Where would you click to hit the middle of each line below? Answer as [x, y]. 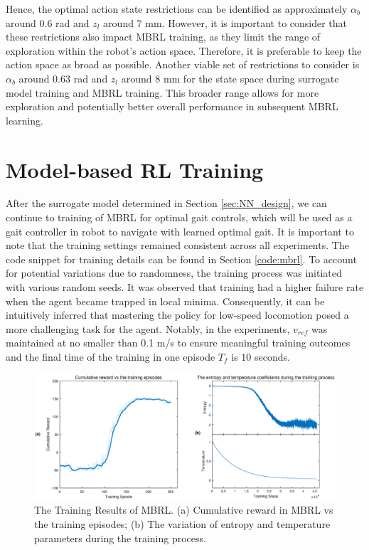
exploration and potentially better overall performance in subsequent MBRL [172, 106]
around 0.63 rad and [63, 78]
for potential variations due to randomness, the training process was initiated [174, 273]
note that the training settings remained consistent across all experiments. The [177, 245]
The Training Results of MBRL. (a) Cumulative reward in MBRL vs [184, 510]
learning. [25, 120]
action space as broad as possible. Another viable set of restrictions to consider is [183, 64]
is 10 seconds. [261, 356]
